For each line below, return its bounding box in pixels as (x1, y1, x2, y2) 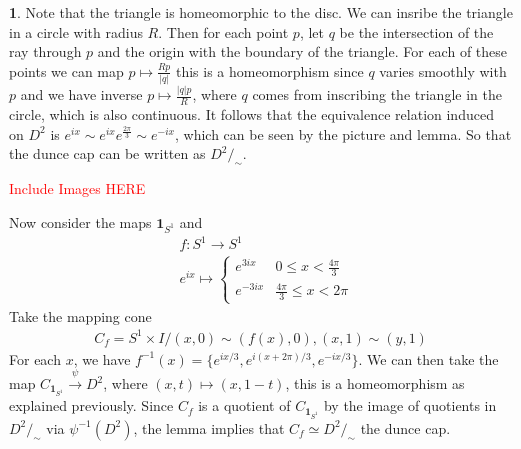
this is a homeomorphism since (175, 60, 364, 81)
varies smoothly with (379, 60, 507, 81)
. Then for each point (158, 21, 289, 42)
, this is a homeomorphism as (285, 373, 465, 394)
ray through (9, 41, 82, 62)
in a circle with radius (9, 21, 143, 42)
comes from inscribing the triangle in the (252, 84, 502, 105)
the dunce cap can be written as (9, 143, 206, 164)
